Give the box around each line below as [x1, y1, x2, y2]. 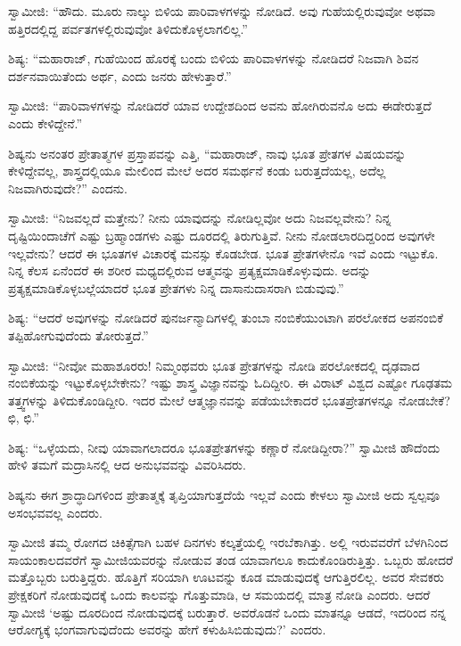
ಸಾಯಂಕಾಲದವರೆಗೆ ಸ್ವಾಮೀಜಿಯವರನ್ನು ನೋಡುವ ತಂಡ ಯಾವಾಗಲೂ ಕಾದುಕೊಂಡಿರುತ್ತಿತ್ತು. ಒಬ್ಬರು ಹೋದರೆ [8, 550, 454, 568]
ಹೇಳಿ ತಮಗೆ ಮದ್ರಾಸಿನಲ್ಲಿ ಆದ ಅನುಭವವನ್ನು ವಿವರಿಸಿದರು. [8, 455, 246, 474]
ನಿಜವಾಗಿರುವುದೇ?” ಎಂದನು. [8, 178, 128, 197]
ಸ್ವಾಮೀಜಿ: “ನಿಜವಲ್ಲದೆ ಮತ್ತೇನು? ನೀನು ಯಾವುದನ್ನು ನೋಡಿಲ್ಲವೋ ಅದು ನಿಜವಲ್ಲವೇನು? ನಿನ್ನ [8, 209, 391, 227]
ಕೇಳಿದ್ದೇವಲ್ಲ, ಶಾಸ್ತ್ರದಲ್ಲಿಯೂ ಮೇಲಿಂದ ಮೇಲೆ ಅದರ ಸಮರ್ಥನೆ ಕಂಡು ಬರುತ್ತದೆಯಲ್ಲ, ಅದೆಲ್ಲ [8, 161, 386, 180]
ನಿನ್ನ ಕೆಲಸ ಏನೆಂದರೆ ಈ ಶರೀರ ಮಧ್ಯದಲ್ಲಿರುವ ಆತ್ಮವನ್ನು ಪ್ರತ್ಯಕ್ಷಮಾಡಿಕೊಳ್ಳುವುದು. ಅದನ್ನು [8, 261, 371, 280]
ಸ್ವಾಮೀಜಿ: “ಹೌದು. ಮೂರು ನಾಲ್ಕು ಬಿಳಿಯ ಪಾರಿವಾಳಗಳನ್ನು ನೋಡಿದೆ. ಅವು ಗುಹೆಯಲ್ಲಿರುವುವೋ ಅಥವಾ [8, 2, 436, 20]
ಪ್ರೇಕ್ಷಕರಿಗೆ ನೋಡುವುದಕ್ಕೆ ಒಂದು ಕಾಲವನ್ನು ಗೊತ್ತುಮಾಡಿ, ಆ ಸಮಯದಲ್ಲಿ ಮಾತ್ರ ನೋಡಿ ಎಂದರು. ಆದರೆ [8, 585, 431, 604]
